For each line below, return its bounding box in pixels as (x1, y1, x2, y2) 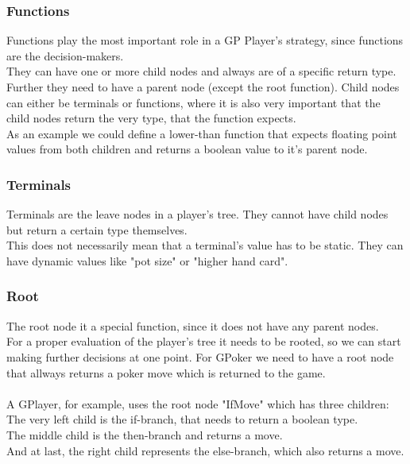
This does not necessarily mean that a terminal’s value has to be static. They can (6, 237, 404, 253)
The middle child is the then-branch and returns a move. (6, 426, 283, 443)
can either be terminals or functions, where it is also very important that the (6, 94, 381, 110)
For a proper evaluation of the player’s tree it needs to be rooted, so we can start (6, 333, 401, 350)
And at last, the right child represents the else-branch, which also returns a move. (6, 442, 404, 458)
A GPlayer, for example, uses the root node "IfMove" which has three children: (6, 395, 389, 412)
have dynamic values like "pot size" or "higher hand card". (6, 252, 288, 269)
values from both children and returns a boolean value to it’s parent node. (6, 141, 368, 157)
